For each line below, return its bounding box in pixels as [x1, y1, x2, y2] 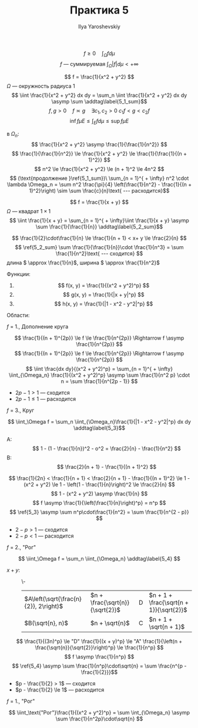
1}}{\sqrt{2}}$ [149, 606, 187, 614]
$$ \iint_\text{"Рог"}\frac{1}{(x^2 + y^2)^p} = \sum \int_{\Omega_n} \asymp [8, 709, 190, 716]
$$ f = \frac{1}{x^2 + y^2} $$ [64, 73, 135, 80]
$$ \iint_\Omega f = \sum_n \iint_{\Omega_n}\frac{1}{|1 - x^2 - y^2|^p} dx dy [7, 418, 192, 425]
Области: [6, 311, 30, 318]
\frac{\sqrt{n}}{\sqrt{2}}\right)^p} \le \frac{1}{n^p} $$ [35, 644, 164, 651]
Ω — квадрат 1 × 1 [6, 207, 51, 214]
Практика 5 [70, 4, 129, 17]
